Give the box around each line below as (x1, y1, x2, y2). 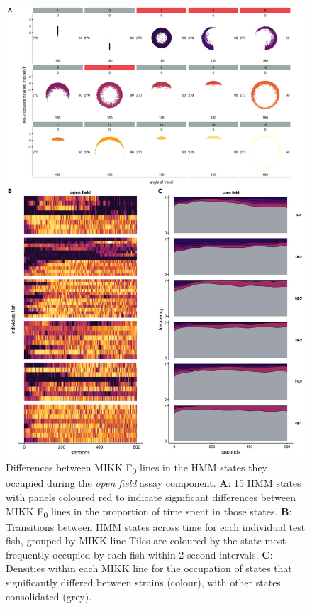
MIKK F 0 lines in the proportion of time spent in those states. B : (6, 503, 292, 520)
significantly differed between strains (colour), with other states (6, 575, 281, 590)
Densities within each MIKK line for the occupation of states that (6, 561, 292, 576)
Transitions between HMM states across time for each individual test (6, 519, 306, 534)
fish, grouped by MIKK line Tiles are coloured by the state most (6, 533, 286, 548)
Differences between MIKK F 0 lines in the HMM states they (6, 460, 267, 476)
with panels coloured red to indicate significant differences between (6, 489, 296, 504)
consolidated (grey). (6, 588, 92, 603)
